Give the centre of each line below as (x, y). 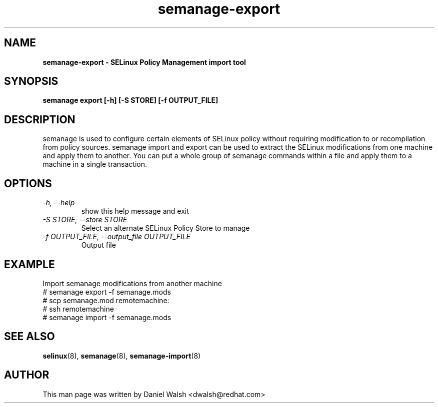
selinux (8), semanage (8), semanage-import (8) (122, 356)
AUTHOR (27, 375)
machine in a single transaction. (95, 164)
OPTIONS (28, 183)
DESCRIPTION (40, 119)
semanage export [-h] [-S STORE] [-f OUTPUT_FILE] (130, 100)
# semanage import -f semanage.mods (107, 317)
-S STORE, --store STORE (85, 220)
